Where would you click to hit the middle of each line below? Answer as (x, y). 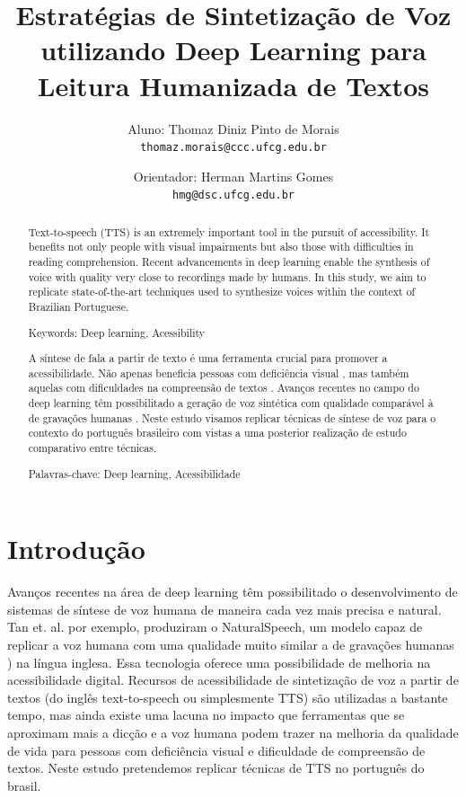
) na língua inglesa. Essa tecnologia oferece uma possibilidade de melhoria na (219, 662)
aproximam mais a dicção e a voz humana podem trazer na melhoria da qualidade (233, 732)
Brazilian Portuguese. (79, 307)
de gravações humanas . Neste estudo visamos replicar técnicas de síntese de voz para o (232, 417)
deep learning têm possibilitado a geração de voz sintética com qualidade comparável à (231, 403)
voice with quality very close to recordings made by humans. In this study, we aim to (227, 276)
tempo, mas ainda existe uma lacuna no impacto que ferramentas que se (206, 715)
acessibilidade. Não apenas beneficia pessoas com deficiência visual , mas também (219, 372)
